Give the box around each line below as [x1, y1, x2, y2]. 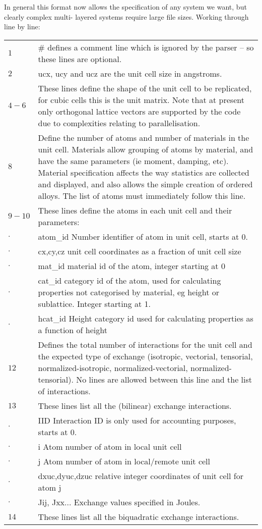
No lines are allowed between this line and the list [76, 373, 252, 385]
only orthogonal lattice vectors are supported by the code [38, 105, 241, 117]
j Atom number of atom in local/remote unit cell [38, 455, 210, 467]
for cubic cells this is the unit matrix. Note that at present [38, 93, 244, 105]
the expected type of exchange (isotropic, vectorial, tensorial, [38, 350, 253, 362]
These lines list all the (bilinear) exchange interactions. [38, 399, 232, 411]
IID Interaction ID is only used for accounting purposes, [38, 414, 236, 426]
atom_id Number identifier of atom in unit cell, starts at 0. [38, 230, 248, 242]
